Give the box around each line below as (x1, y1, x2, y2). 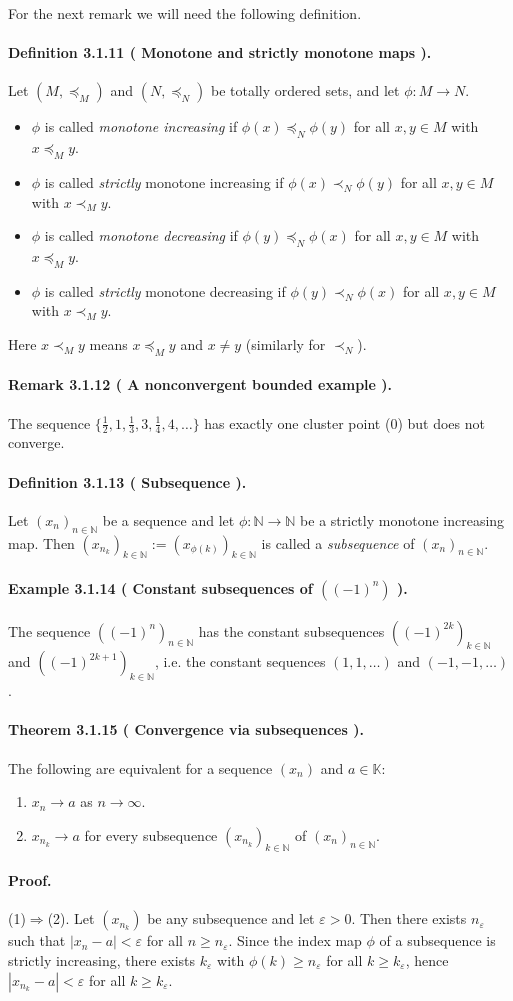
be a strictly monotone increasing (300, 509, 505, 530)
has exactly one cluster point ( (204, 412, 391, 433)
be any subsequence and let (147, 908, 315, 929)
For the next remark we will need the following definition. (8, 3, 362, 23)
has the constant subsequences (198, 620, 385, 641)
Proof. (8, 870, 52, 891)
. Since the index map (228, 930, 362, 951)
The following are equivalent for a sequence (8, 757, 273, 778)
